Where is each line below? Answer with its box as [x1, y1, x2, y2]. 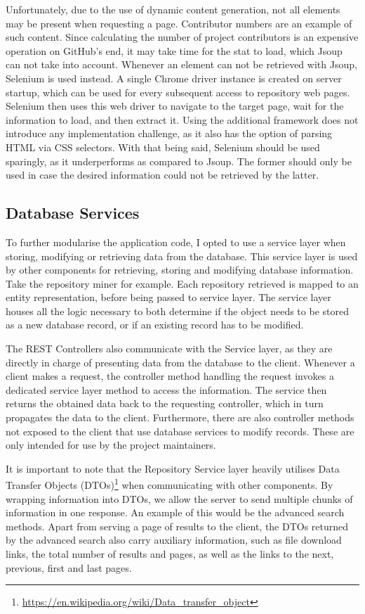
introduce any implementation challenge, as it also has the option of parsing [6, 126, 333, 141]
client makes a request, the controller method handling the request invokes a [6, 369, 334, 383]
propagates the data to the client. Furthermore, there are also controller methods [6, 410, 354, 425]
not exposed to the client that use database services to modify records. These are [6, 423, 354, 438]
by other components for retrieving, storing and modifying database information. [6, 262, 354, 277]
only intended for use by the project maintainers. [6, 437, 216, 452]
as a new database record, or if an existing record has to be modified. [6, 317, 304, 332]
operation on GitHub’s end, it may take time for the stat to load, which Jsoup [6, 43, 343, 58]
